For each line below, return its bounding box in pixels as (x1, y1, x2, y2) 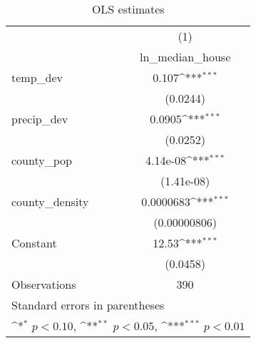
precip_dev (11, 111, 68, 127)
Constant (11, 235, 57, 251)
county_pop (11, 152, 72, 168)
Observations (11, 276, 76, 292)
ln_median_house (140, 48, 231, 65)
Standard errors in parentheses (11, 297, 165, 313)
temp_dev (11, 69, 63, 86)
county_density (11, 193, 89, 210)
